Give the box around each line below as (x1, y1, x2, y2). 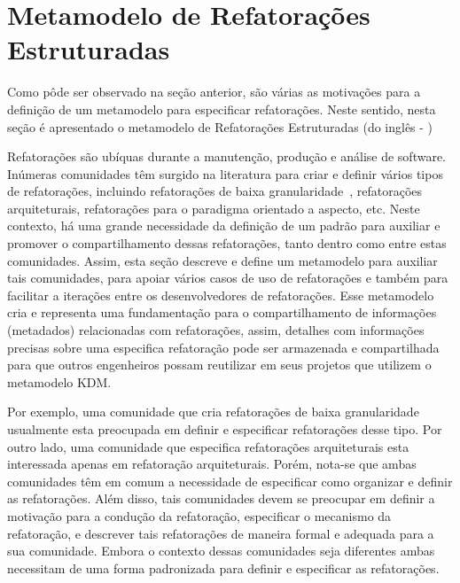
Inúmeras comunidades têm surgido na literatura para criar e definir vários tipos (7, 164, 443, 183)
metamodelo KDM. (7, 372, 112, 391)
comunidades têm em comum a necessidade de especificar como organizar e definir (7, 471, 453, 490)
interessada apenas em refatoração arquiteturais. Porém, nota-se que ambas (7, 455, 417, 473)
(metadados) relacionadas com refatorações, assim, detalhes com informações (7, 321, 425, 339)
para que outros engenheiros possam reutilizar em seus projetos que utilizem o (7, 355, 432, 374)
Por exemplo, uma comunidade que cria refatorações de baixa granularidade (7, 402, 419, 421)
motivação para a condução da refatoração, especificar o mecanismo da (7, 506, 392, 525)
